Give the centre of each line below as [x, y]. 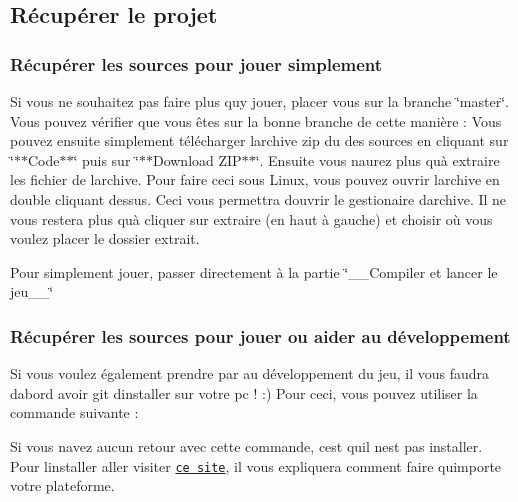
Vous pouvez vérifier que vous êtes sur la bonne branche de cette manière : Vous [256, 120]
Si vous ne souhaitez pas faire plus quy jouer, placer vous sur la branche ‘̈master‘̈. [259, 101]
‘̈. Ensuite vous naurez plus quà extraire [377, 159]
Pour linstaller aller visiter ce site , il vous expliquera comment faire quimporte [256, 465]
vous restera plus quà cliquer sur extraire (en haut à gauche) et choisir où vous [251, 218]
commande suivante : [74, 412]
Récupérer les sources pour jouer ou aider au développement [260, 335]
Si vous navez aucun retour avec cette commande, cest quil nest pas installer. [246, 445]
